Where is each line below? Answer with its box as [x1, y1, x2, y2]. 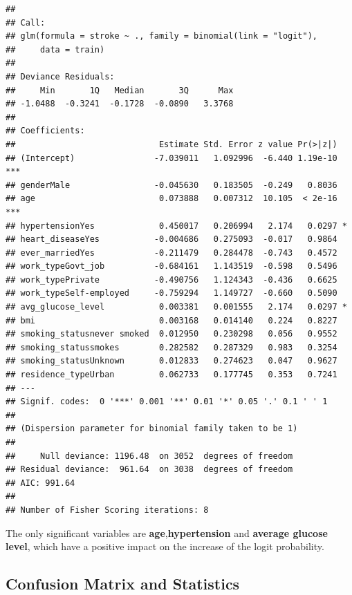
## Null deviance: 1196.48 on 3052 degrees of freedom [6, 451, 293, 461]
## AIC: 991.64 [6, 478, 75, 488]
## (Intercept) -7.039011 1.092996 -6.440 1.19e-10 [6, 153, 337, 163]
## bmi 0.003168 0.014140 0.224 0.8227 [6, 315, 337, 325]
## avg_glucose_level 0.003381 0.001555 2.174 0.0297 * [6, 302, 347, 312]
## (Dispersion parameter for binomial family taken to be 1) [6, 424, 298, 434]
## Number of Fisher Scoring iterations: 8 [6, 504, 209, 515]
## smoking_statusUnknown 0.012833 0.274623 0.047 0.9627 [6, 356, 337, 366]
